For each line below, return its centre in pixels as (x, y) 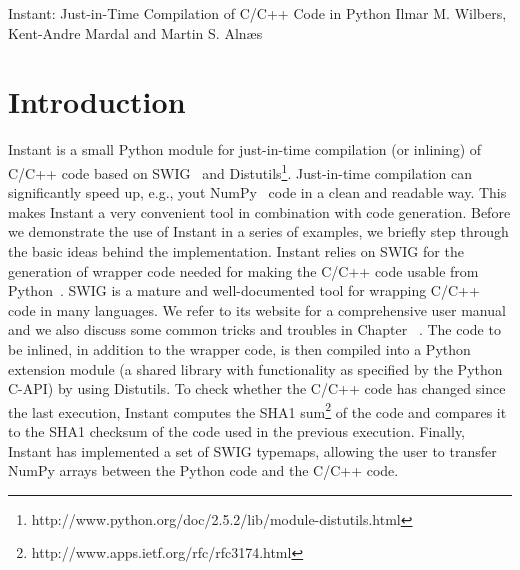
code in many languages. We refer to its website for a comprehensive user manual (257, 309)
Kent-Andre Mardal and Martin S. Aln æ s (135, 32)
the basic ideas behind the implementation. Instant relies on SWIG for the (236, 250)
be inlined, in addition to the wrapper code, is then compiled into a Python (239, 348)
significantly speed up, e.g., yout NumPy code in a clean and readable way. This (257, 192)
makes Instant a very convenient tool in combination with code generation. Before (259, 211)
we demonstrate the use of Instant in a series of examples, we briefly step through (258, 231)
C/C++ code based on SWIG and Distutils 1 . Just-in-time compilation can (240, 171)
